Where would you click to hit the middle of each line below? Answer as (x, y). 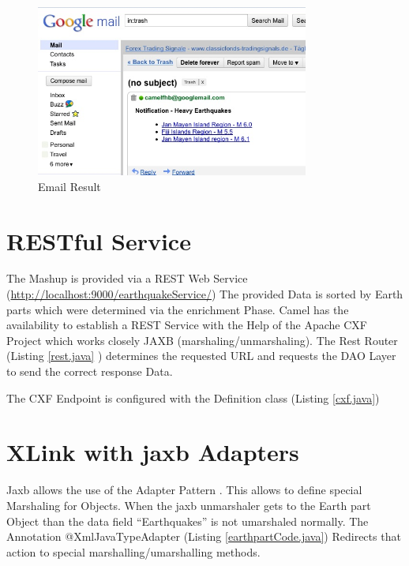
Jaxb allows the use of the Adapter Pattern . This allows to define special (184, 490)
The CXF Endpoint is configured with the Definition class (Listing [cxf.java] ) (193, 397)
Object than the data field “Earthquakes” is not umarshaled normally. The (188, 521)
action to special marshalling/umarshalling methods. (133, 551)
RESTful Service (99, 240)
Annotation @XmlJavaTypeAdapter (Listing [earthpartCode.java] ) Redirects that (204, 536)
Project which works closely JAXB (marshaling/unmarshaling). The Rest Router (202, 340)
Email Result (69, 186)
